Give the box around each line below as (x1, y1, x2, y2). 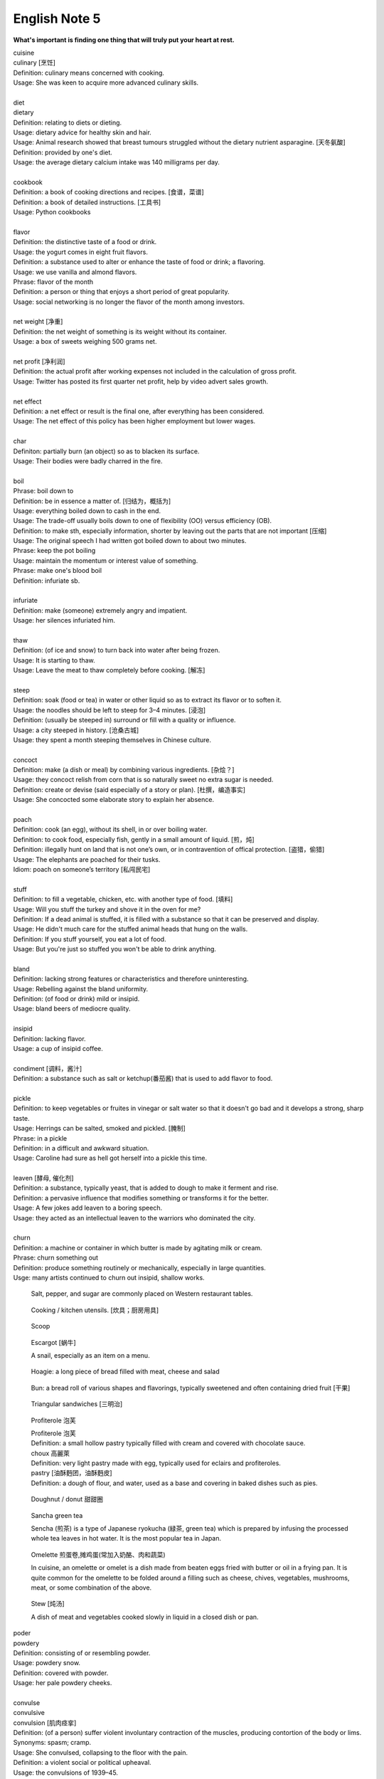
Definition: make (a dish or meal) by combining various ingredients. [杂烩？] (13, 766, 235, 774)
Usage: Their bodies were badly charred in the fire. (13, 456, 163, 465)
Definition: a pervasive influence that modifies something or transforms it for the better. (13, 1193, 270, 1202)
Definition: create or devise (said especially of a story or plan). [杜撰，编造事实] (13, 785, 245, 793)
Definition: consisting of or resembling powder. (13, 1648, 151, 1657)
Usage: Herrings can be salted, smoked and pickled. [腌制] (13, 1124, 186, 1133)
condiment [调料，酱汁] (13, 1064, 82, 1072)
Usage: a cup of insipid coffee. (13, 1045, 103, 1052)
